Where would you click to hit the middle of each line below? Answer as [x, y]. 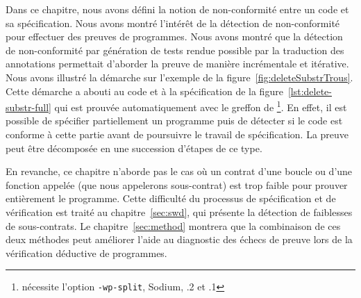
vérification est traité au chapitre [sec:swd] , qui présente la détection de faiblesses [179, 212]
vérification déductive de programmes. [86, 253]
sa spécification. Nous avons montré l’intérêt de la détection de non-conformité [173, 23]
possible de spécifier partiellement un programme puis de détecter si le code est [174, 121]
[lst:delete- [310, 91]
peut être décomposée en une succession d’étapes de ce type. [134, 148]
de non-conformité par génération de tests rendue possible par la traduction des [175, 50]
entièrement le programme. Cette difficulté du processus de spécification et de [171, 198]
